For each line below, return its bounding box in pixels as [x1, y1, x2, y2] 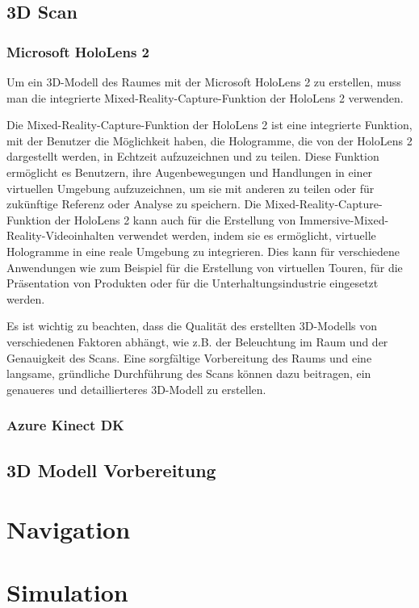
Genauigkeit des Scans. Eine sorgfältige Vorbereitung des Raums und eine [6, 349, 372, 366]
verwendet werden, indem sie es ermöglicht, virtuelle [118, 227, 376, 244]
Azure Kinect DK [6, 415, 124, 435]
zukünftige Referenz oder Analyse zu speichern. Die [6, 195, 262, 212]
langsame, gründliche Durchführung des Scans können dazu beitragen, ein [6, 365, 371, 382]
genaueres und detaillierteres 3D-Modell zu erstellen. [6, 380, 266, 397]
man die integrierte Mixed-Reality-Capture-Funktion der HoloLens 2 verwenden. [6, 89, 404, 106]
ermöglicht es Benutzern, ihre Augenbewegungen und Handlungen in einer [6, 163, 373, 180]
